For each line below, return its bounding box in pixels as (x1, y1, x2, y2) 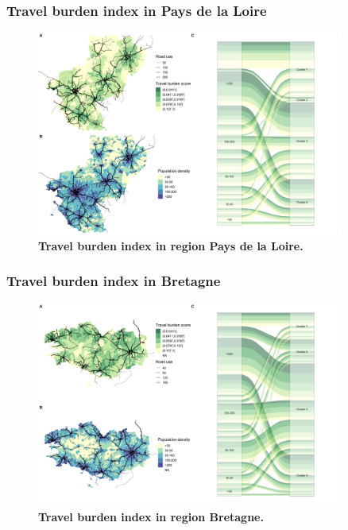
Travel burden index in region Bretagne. (38, 508, 264, 524)
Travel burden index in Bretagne (6, 271, 221, 291)
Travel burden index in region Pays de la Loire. (38, 237, 304, 253)
